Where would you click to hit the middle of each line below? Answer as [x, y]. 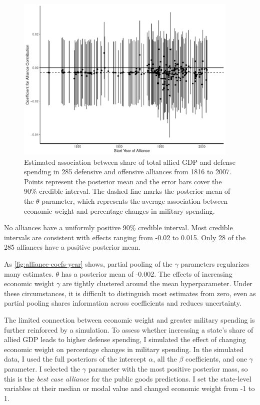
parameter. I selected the [42, 368]
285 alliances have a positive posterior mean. [72, 247]
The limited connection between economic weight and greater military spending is [129, 320]
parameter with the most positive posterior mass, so [168, 368]
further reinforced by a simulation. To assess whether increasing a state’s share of [129, 329]
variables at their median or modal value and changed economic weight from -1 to [129, 388]
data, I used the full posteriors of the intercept [75, 359]
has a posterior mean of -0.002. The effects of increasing [147, 273]
